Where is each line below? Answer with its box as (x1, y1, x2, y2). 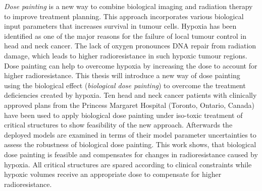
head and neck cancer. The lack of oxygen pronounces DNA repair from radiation (4, 40, 256, 51)
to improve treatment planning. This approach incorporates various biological (4, 11, 244, 21)
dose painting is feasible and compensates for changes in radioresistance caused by (4, 149, 258, 159)
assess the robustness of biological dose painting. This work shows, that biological (4, 139, 256, 150)
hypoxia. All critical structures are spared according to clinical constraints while (4, 159, 252, 169)
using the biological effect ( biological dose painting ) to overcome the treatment (4, 80, 246, 90)
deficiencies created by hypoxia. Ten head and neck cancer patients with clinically (4, 90, 257, 100)
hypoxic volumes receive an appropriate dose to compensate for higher (4, 169, 222, 179)
